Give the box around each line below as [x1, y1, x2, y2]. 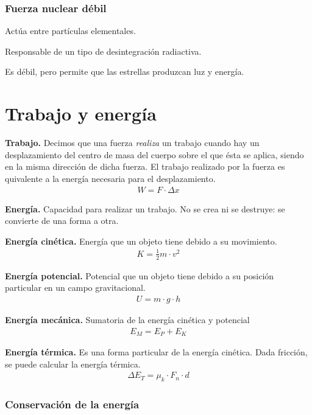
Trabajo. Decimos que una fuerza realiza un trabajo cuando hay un [5, 136, 260, 149]
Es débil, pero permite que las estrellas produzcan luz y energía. [5, 65, 244, 78]
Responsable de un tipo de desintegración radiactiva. [5, 44, 202, 57]
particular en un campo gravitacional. [5, 281, 146, 294]
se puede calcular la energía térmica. [5, 357, 141, 370]
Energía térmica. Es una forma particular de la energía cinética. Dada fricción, [5, 345, 308, 358]
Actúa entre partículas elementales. [5, 24, 136, 37]
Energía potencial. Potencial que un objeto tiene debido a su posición [5, 269, 274, 282]
